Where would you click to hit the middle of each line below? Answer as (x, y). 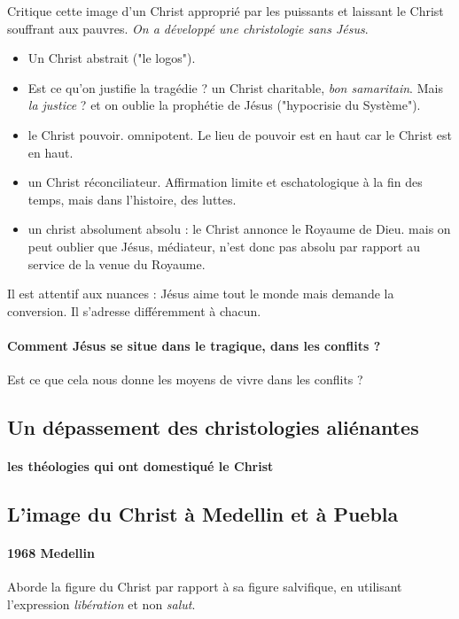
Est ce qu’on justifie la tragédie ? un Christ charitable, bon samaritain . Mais (235, 87)
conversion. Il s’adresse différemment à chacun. (134, 310)
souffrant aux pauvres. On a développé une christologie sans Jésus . (188, 28)
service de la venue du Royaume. (117, 263)
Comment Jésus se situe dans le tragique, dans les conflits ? (194, 345)
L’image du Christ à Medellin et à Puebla (203, 514)
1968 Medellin (51, 553)
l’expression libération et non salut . (101, 604)
